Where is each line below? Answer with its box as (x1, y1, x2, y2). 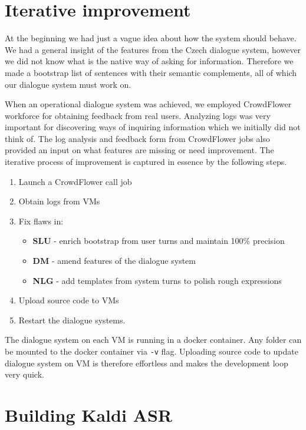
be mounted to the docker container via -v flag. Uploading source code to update (5, 345, 298, 357)
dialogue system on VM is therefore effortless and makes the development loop (5, 356, 288, 369)
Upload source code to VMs (18, 294, 119, 306)
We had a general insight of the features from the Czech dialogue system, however (5, 43, 301, 55)
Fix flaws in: (18, 214, 64, 227)
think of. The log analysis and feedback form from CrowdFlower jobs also (5, 132, 270, 144)
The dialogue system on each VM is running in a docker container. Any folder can (5, 333, 302, 346)
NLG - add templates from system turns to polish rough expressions (32, 274, 282, 286)
